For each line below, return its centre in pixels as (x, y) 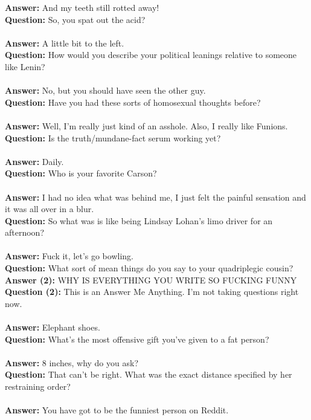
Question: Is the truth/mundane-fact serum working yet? (113, 137)
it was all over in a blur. (50, 209)
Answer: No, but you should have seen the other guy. (105, 90)
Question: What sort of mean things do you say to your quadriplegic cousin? (149, 268)
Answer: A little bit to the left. (65, 43)
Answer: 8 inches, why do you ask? (72, 362)
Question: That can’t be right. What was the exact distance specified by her (149, 374)
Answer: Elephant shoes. (53, 327)
